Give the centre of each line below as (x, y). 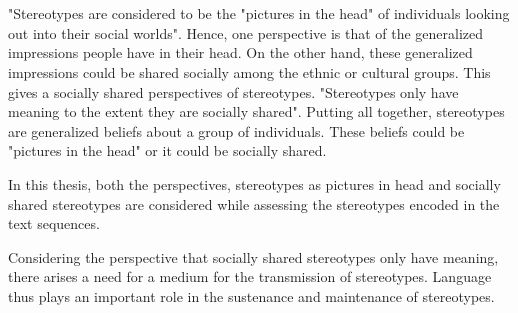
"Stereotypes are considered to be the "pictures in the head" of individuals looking (259, 13)
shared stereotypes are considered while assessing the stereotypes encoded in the (254, 203)
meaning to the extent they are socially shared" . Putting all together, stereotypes (256, 111)
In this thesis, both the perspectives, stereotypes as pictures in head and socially (254, 183)
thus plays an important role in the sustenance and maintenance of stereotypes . (251, 295)
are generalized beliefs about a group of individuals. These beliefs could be (236, 130)
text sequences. (54, 223)
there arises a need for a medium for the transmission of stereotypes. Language (250, 276)
